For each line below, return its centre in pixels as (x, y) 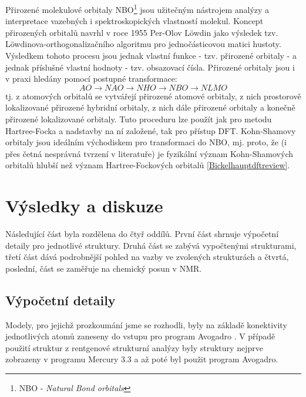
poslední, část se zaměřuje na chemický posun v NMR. (104, 268)
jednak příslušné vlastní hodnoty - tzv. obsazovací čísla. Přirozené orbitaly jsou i (150, 67)
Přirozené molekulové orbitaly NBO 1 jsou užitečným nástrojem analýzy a (137, 9)
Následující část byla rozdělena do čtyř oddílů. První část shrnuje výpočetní (142, 234)
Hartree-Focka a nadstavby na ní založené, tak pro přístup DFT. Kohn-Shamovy (151, 130)
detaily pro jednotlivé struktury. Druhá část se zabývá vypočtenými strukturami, (151, 245)
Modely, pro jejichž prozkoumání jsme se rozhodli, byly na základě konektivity (146, 324)
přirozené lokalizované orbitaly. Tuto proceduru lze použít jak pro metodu (139, 119)
